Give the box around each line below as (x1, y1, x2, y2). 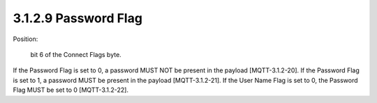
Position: (13, 35, 38, 43)
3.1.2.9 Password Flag (13, 10, 143, 26)
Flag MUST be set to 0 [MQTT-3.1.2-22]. (13, 86, 129, 94)
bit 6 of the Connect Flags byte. (30, 50, 121, 58)
